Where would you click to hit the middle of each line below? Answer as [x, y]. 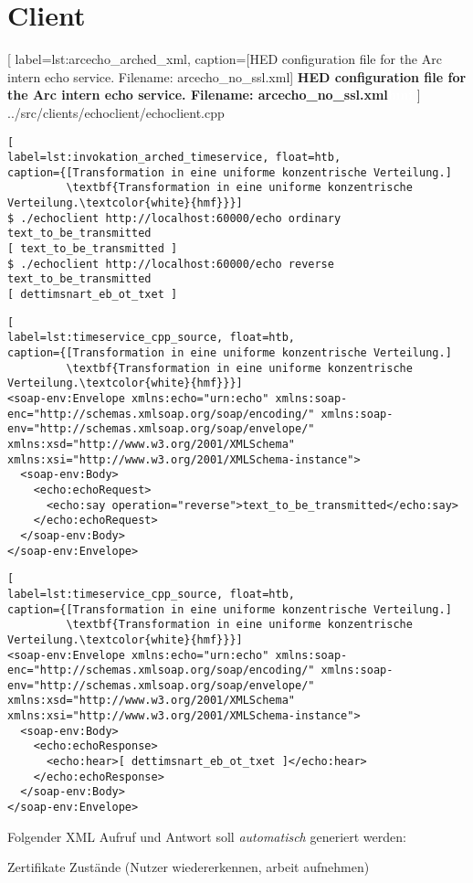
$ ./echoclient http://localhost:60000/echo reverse [171, 264]
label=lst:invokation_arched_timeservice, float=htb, [174, 158]
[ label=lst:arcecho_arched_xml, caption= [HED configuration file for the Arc [225, 59]
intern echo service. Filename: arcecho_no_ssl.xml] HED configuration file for [237, 76]
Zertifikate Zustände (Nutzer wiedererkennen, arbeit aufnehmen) [189, 867]
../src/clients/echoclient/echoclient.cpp [116, 112]
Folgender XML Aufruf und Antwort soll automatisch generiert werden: [207, 836]
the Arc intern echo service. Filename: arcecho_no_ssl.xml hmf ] [214, 95]
